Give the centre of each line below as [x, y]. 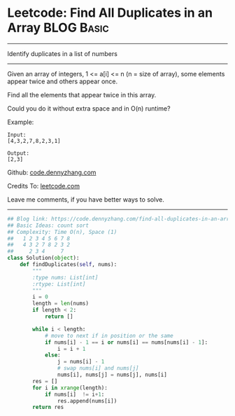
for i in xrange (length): [70, 388]
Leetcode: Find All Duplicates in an [110, 13]
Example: [21, 122]
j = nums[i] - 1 [81, 362]
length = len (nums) [61, 304]
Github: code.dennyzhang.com [52, 172]
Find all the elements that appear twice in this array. [82, 95]
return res [48, 408]
